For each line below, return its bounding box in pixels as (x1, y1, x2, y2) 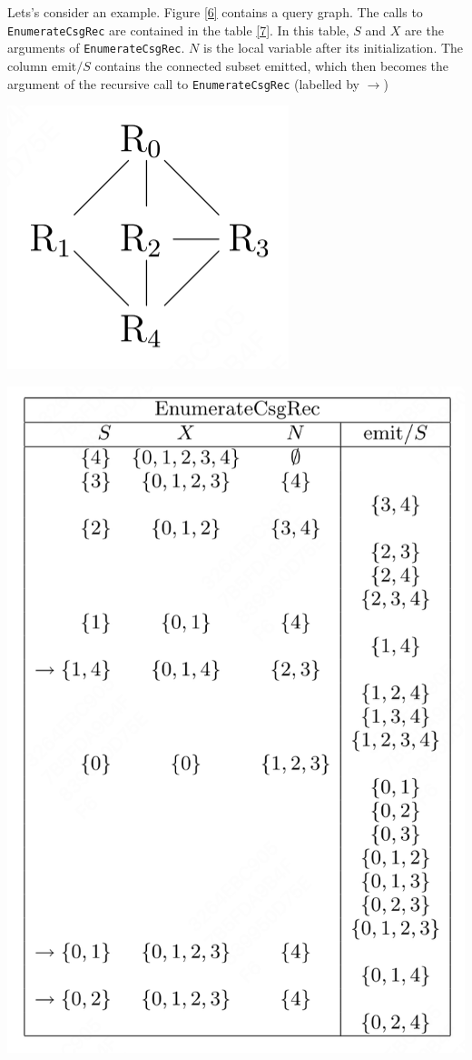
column (7, 55, 48, 75)
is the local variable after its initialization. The (202, 38, 464, 57)
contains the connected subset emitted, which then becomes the (94, 55, 449, 75)
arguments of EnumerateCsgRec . (7, 38, 185, 57)
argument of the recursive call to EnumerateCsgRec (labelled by (7, 74, 359, 93)
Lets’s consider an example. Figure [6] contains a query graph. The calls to (7, 3, 423, 21)
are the (405, 20, 444, 39)
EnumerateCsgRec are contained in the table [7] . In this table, (7, 20, 349, 39)
